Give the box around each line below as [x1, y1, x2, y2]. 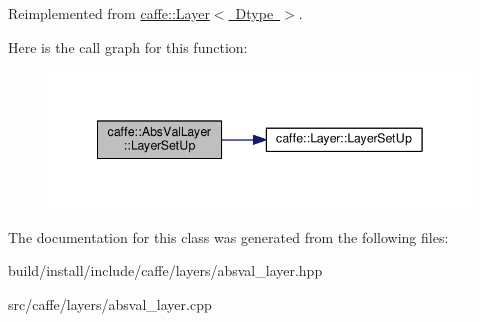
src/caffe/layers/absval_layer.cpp [8, 293, 212, 314]
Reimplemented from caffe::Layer [8, 3, 210, 23]
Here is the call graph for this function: [8, 36, 248, 57]
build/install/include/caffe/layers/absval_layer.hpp [8, 260, 323, 281]
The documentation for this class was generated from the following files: [8, 226, 449, 247]
